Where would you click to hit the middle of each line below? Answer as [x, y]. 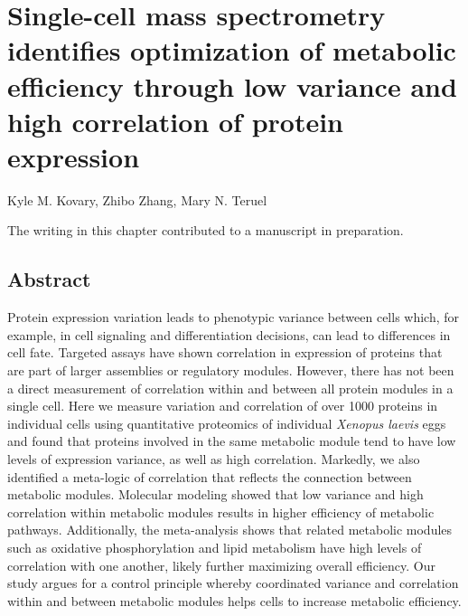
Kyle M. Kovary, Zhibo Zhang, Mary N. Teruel [137, 199]
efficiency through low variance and [232, 85]
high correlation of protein [176, 121]
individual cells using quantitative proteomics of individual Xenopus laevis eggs [227, 423]
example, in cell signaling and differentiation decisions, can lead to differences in [229, 334]
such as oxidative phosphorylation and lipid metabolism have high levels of [215, 547]
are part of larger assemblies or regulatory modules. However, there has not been [231, 370]
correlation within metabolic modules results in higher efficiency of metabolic [221, 512]
